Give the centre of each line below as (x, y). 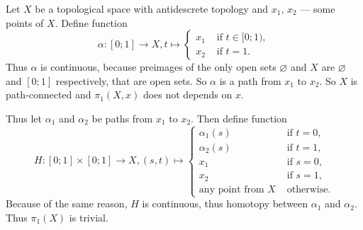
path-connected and (49, 94)
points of (25, 22)
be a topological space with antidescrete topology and (152, 8)
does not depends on (188, 94)
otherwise (307, 189)
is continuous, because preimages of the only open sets (158, 67)
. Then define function (239, 118)
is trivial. (89, 217)
